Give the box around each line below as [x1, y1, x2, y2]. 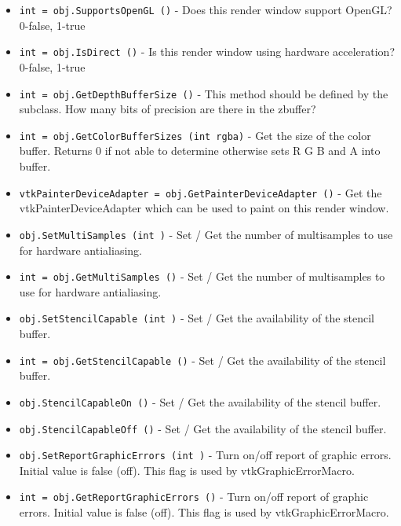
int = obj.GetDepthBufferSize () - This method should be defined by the [19, 85, 388, 101]
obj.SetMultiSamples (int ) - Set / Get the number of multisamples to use [19, 226, 393, 242]
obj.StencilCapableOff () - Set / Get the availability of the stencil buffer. [19, 420, 387, 436]
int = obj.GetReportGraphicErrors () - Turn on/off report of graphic [19, 488, 369, 505]
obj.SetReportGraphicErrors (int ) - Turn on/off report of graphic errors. [19, 447, 392, 463]
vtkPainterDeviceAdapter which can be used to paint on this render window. [19, 200, 389, 216]
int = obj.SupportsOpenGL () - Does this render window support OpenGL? [19, 2, 392, 17]
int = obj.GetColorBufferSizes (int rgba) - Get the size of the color [19, 127, 371, 143]
